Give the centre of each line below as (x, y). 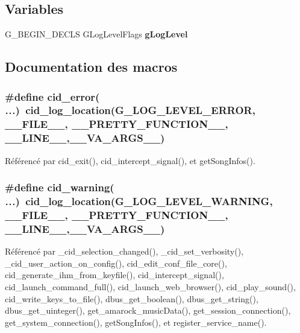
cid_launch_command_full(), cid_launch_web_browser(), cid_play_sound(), (150, 286)
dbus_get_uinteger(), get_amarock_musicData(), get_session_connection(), (148, 310)
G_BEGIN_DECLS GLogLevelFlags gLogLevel (96, 34)
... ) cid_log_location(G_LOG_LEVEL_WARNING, (139, 201)
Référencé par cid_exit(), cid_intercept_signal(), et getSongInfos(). (130, 160)
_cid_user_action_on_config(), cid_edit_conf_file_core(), (116, 263)
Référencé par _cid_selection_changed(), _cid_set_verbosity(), (124, 251)
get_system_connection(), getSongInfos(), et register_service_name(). (136, 322)
